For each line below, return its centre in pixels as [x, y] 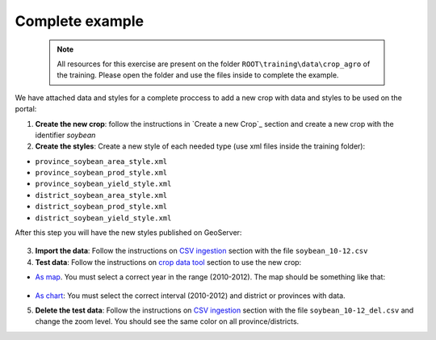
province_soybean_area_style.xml [101, 161]
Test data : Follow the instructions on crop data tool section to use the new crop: [168, 262]
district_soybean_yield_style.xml [103, 218]
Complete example [80, 21]
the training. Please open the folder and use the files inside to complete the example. [198, 75]
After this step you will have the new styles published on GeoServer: [128, 233]
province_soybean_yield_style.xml [103, 184]
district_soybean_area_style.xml [101, 195]
